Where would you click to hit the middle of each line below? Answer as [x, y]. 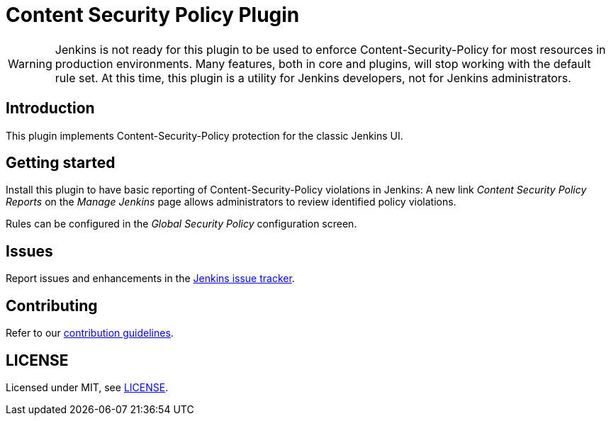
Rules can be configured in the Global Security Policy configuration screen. [181, 224]
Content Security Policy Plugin [153, 15]
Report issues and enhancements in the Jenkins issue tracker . [150, 279]
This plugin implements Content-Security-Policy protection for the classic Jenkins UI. [204, 135]
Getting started [61, 163]
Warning [30, 63]
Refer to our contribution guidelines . [90, 333]
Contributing [52, 305]
